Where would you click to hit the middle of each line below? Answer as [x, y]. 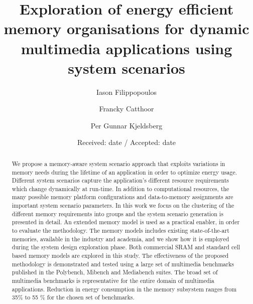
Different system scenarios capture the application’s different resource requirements [120, 180]
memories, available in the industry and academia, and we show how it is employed [120, 239]
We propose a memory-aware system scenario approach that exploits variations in [118, 163]
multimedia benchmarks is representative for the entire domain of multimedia [113, 281]
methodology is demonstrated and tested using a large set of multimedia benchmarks [123, 264]
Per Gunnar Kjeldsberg [126, 125]
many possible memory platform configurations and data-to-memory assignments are [122, 197]
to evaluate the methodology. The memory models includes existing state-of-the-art [120, 231]
